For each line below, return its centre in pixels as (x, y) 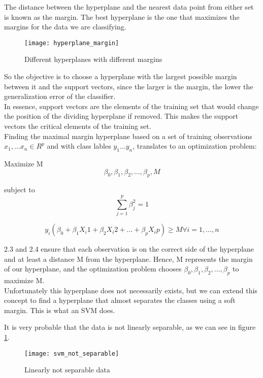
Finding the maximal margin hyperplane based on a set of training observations (128, 136)
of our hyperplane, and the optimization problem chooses (93, 269)
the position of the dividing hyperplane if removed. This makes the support (121, 116)
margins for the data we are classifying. (65, 27)
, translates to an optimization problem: (195, 146)
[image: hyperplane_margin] (72, 43)
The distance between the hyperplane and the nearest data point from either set (129, 7)
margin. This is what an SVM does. (60, 310)
